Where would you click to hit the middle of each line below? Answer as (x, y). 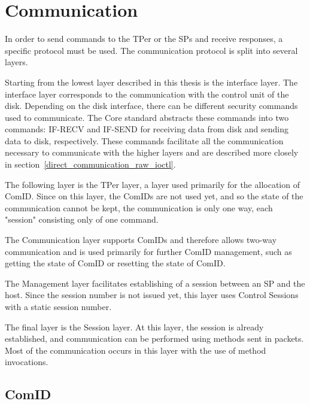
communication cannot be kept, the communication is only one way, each (139, 207)
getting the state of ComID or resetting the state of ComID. (115, 263)
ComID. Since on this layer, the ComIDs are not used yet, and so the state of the (154, 196)
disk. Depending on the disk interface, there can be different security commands (151, 106)
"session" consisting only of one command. (82, 219)
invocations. (27, 362)
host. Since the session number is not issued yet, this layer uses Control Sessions (152, 295)
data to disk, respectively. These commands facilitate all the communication (144, 140)
